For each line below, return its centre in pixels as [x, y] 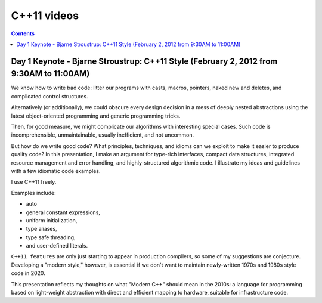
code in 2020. [28, 273]
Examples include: [33, 193]
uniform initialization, [52, 220]
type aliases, [41, 229]
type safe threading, [51, 237]
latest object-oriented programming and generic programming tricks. [96, 116]
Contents [23, 33]
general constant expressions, [63, 212]
